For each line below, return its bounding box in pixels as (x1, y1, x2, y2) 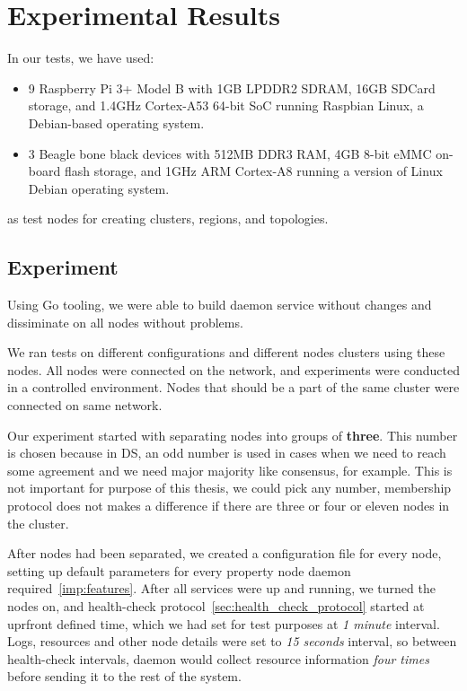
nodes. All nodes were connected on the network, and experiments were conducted (7, 360, 460, 379)
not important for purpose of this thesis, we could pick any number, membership (7, 478, 452, 497)
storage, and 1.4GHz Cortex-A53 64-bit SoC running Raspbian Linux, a (28, 96, 424, 115)
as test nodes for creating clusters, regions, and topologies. (7, 209, 329, 228)
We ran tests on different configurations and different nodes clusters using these (7, 343, 445, 362)
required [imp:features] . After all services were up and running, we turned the (7, 579, 436, 598)
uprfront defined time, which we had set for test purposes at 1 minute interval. (7, 614, 440, 633)
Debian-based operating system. (28, 113, 205, 132)
